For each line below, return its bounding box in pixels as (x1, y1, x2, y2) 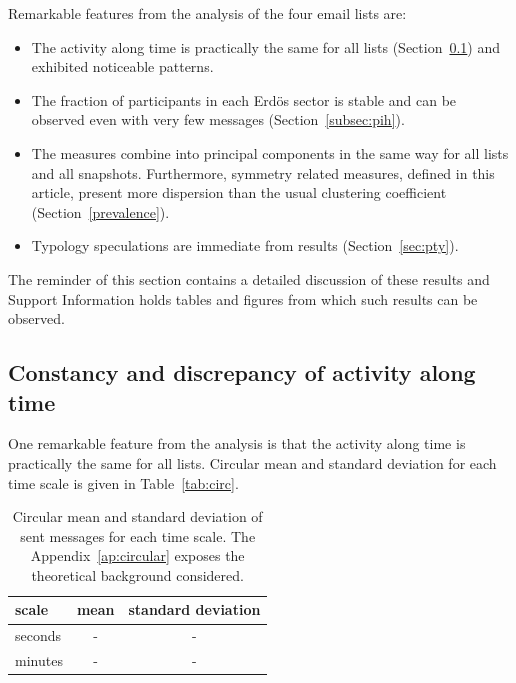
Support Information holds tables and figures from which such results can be (8, 288, 478, 309)
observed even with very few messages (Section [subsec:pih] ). (31, 109, 405, 130)
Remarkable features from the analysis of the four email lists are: (8, 3, 407, 23)
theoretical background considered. (31, 564, 244, 585)
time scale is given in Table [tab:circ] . (8, 472, 239, 493)
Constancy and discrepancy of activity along (8, 357, 476, 388)
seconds (15, 625, 62, 646)
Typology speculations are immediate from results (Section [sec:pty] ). (31, 235, 459, 256)
